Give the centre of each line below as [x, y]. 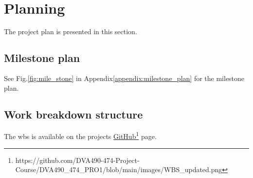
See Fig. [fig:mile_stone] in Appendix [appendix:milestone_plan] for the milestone [124, 78]
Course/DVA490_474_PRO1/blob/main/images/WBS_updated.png [119, 169]
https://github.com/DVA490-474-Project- [77, 160]
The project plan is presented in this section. [71, 31]
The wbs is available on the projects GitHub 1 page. [80, 135]
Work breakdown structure [73, 114]
